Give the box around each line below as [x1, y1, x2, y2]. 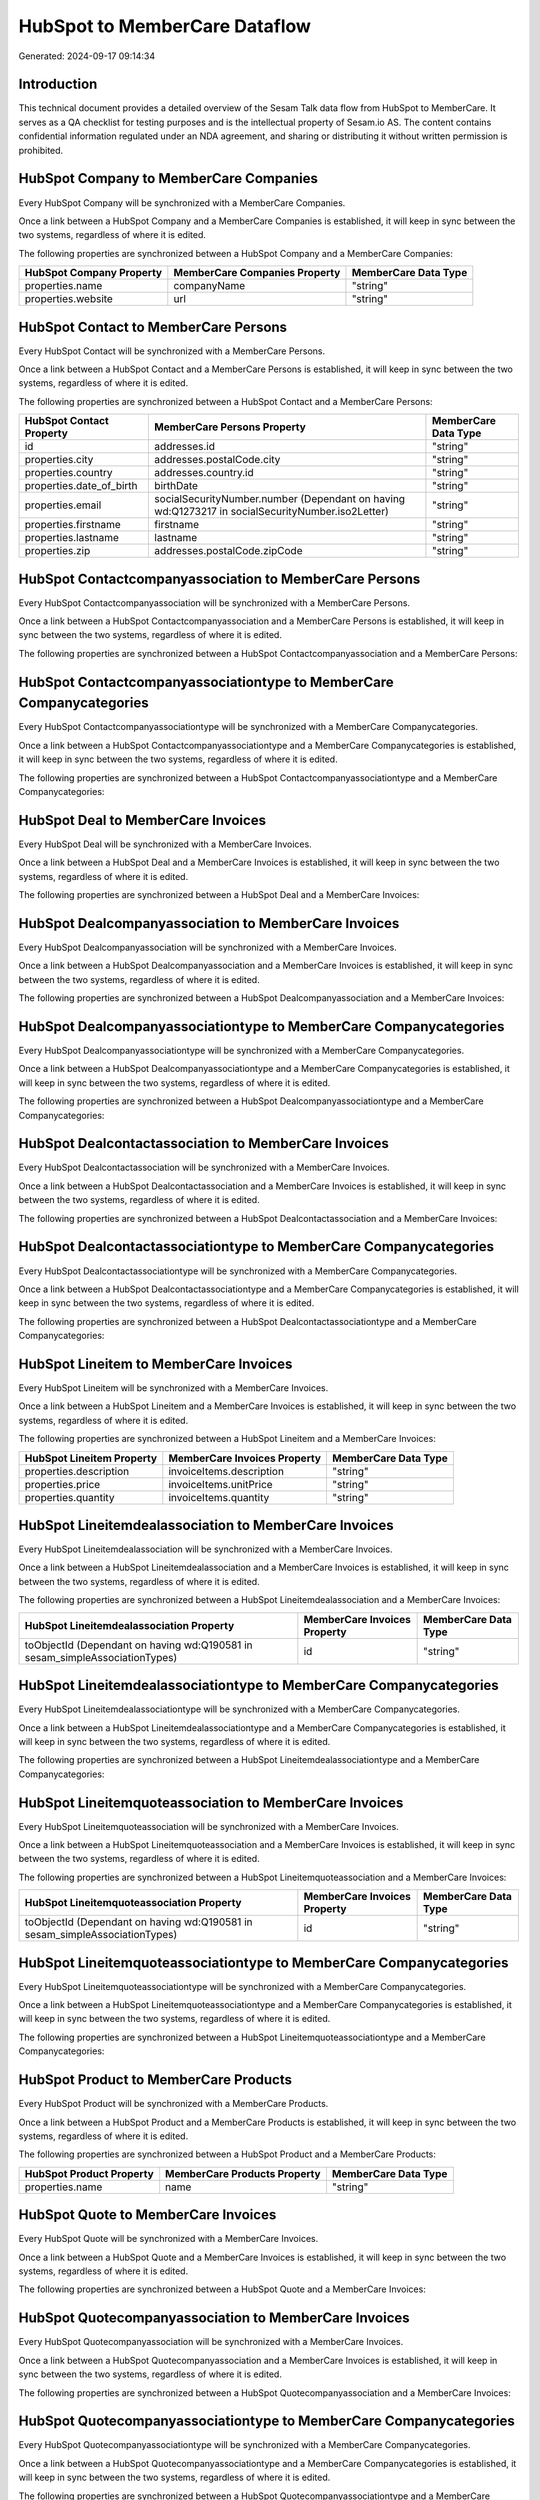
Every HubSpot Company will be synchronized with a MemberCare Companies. [18, 196, 346, 209]
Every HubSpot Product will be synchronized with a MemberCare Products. [18, 2098, 329, 2110]
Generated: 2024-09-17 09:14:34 [18, 50, 156, 62]
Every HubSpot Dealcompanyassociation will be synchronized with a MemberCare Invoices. [18, 941, 397, 953]
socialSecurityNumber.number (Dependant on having [154, 492, 405, 506]
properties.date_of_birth [24, 479, 139, 493]
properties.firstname [24, 518, 122, 532]
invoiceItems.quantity [168, 1490, 270, 1504]
